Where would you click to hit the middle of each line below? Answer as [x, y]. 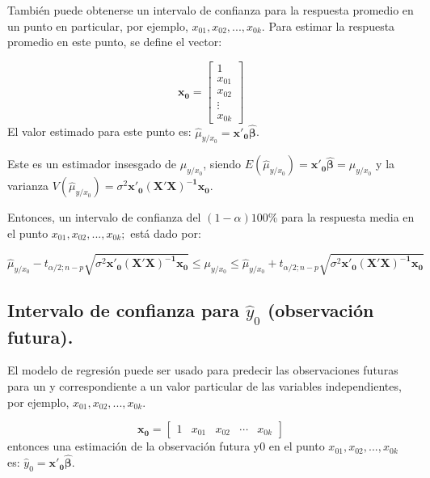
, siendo [222, 164]
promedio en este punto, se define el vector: [115, 42]
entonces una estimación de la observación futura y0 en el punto [166, 446]
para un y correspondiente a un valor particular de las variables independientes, [204, 386]
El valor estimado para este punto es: [99, 131]
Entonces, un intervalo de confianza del [104, 217]
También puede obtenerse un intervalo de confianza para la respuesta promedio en [211, 10]
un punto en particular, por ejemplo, [98, 25]
